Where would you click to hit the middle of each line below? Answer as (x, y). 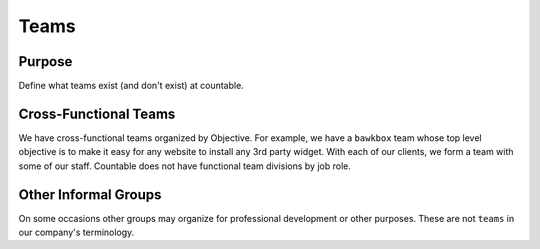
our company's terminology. (76, 232)
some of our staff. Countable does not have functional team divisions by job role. (185, 166)
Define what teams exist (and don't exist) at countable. (131, 86)
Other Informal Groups (90, 194)
